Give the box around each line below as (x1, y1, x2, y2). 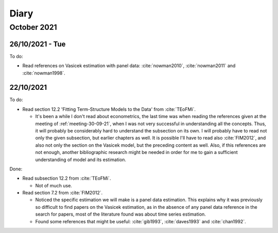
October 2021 (9, 23, 57, 32)
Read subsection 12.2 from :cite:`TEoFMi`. (22, 175, 111, 182)
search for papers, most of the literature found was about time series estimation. (35, 211, 206, 218)
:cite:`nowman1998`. (22, 70, 65, 76)
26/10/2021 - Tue (9, 40, 66, 48)
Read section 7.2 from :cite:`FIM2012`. (22, 190, 103, 196)
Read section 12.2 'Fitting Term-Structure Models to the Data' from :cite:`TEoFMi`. (22, 106, 196, 112)
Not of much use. (35, 182, 72, 188)
